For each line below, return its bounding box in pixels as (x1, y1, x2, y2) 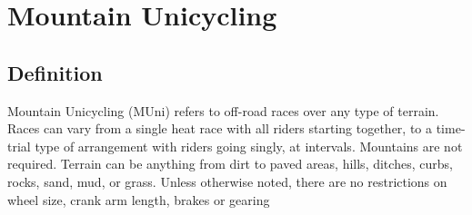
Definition (7, 58, 103, 86)
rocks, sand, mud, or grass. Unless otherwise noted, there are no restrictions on (7, 171, 447, 191)
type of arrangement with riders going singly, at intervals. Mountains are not (35, 136, 463, 155)
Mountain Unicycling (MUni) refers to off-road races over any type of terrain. (7, 101, 439, 120)
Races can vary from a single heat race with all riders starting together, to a (7, 119, 433, 138)
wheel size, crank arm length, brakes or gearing (7, 190, 270, 209)
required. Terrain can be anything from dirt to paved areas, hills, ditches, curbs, (7, 154, 453, 173)
